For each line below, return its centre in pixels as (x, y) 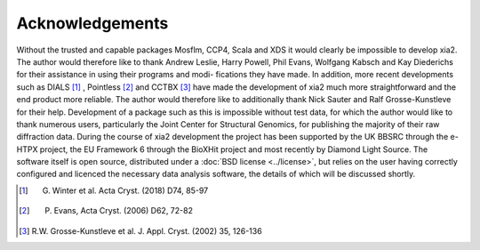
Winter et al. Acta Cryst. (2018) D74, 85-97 (130, 190)
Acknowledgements (92, 23)
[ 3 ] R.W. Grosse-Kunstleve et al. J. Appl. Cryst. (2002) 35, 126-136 (140, 230)
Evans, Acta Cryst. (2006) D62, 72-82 (123, 211)
